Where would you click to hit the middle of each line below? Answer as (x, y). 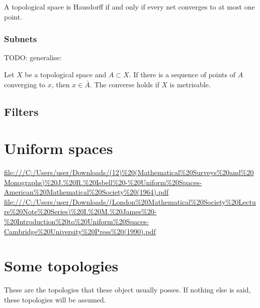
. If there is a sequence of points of (182, 74)
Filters (21, 111)
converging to (25, 84)
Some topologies (61, 266)
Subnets (21, 39)
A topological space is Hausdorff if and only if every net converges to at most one (129, 7)
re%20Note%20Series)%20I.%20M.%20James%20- (80, 211)
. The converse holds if (124, 84)
